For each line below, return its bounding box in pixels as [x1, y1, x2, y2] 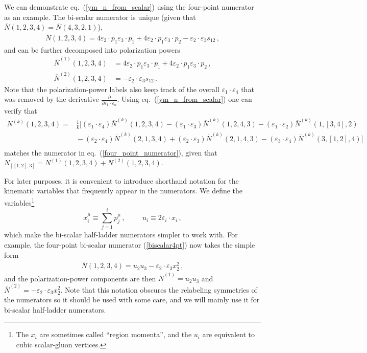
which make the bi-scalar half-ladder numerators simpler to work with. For [4, 229, 238, 240]
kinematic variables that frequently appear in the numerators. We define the [4, 185, 243, 196]
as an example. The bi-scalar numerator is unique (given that [4, 11, 196, 22]
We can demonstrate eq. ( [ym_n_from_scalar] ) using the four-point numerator [4, 2, 254, 12]
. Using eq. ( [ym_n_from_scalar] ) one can [117, 94, 252, 104]
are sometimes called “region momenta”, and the [39, 329, 192, 340]
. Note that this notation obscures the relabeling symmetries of [60, 284, 257, 295]
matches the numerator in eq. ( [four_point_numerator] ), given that [4, 147, 217, 158]
